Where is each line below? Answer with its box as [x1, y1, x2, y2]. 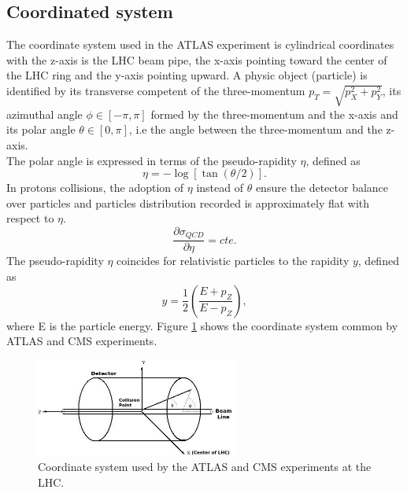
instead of [196, 179, 243, 196]
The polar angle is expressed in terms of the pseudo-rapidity [6, 152, 297, 168]
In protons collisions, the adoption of [6, 179, 184, 196]
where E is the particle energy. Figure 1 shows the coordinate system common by [6, 317, 398, 333]
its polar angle [6, 121, 76, 138]
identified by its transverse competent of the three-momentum [6, 82, 305, 98]
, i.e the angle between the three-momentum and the [128, 121, 383, 138]
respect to [6, 210, 54, 226]
